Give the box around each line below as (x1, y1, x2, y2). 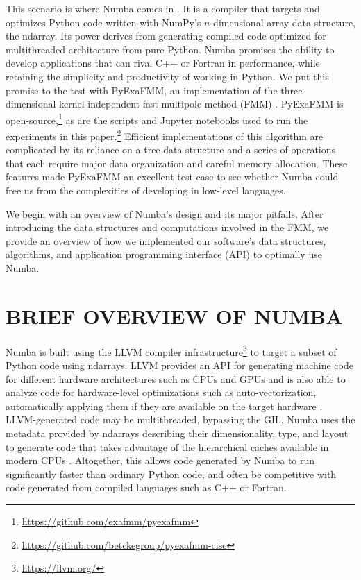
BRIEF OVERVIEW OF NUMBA (6, 301, 343, 330)
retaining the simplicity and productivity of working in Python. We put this (6, 69, 329, 83)
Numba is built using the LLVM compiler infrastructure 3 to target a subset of (6, 342, 337, 359)
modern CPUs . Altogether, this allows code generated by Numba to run (6, 453, 315, 468)
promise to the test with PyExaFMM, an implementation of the (6, 83, 278, 97)
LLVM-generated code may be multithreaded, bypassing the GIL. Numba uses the (6, 412, 355, 427)
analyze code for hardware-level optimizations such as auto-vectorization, (6, 385, 317, 400)
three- (280, 83, 306, 97)
